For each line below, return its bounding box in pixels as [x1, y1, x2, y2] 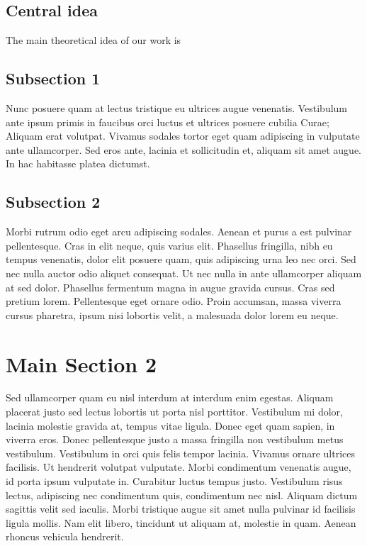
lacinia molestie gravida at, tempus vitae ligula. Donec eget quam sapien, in [6, 418, 335, 433]
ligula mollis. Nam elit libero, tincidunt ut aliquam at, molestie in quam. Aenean [6, 515, 356, 530]
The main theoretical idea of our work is [6, 33, 181, 48]
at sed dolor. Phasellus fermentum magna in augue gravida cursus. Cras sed [6, 279, 335, 294]
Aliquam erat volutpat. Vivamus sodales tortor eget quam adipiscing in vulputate [6, 128, 360, 143]
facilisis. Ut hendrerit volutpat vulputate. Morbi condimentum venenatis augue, [6, 459, 351, 474]
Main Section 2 [6, 349, 157, 378]
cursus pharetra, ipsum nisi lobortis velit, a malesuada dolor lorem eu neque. [6, 307, 339, 322]
